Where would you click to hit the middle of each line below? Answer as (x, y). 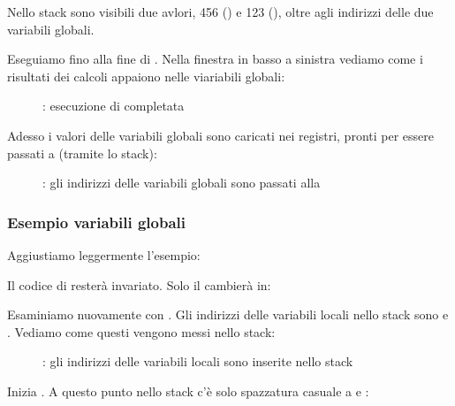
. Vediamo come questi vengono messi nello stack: (141, 331)
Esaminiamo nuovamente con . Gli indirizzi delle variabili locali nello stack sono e (228, 314)
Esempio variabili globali (97, 222)
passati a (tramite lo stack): (82, 153)
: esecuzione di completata (114, 106)
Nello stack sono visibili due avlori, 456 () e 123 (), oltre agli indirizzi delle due (220, 11)
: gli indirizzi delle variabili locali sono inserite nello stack (198, 361)
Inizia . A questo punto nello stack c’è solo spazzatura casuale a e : (188, 391)
